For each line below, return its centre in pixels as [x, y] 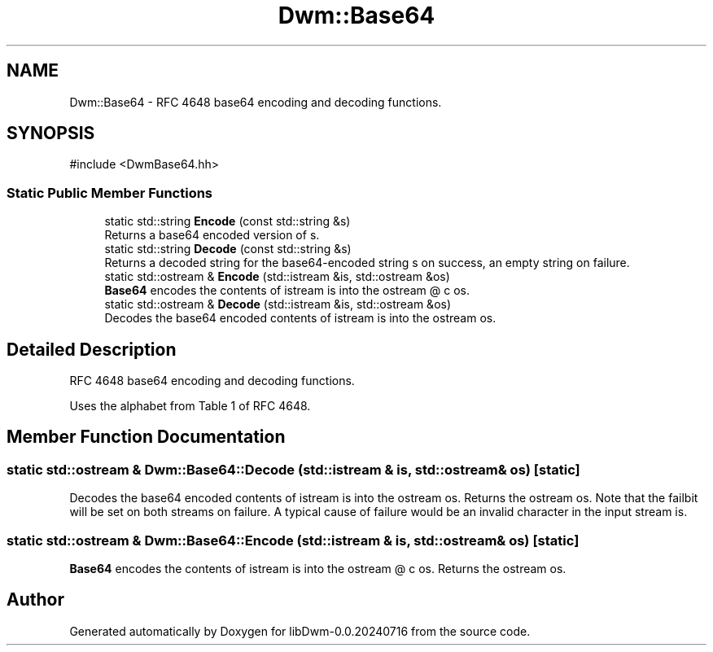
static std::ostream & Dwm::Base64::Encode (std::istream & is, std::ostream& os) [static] [293, 540]
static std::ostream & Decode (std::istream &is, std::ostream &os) [278, 304]
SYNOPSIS [51, 133]
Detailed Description [92, 349]
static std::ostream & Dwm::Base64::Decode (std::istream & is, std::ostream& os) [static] [293, 469]
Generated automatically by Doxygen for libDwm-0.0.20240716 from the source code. [300, 631]
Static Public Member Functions [110, 193]
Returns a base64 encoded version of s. [212, 235]
